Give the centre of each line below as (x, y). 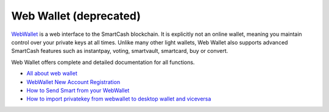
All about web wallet (52, 74)
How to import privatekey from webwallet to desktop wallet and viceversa (119, 99)
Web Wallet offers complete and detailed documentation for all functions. (103, 62)
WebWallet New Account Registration (73, 82)
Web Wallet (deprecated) (76, 16)
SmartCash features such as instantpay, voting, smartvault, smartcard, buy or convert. (120, 51)
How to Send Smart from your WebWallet (78, 90)
